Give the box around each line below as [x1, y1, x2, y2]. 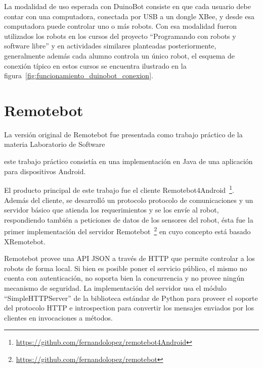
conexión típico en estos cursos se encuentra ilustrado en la [4, 60, 187, 71]
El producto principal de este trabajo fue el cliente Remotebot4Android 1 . [4, 183, 234, 195]
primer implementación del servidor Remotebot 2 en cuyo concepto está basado [4, 225, 251, 236]
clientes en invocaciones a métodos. [4, 312, 113, 323]
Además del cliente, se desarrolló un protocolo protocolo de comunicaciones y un [4, 194, 253, 205]
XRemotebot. [4, 236, 46, 246]
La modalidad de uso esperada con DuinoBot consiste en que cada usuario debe [4, 1, 251, 11]
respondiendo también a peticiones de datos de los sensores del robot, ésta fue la [4, 214, 253, 225]
